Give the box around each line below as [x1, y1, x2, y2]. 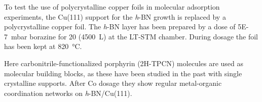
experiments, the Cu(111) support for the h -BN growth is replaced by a [4, 11, 226, 22]
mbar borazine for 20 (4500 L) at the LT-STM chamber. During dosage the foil [11, 31, 258, 41]
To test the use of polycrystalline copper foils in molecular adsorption [4, 2, 220, 12]
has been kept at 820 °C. [4, 41, 82, 52]
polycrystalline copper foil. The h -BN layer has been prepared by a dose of [4, 21, 236, 32]
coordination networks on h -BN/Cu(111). [4, 87, 132, 98]
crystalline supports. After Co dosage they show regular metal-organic [4, 78, 222, 88]
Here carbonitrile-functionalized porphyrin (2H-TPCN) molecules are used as [4, 58, 244, 68]
